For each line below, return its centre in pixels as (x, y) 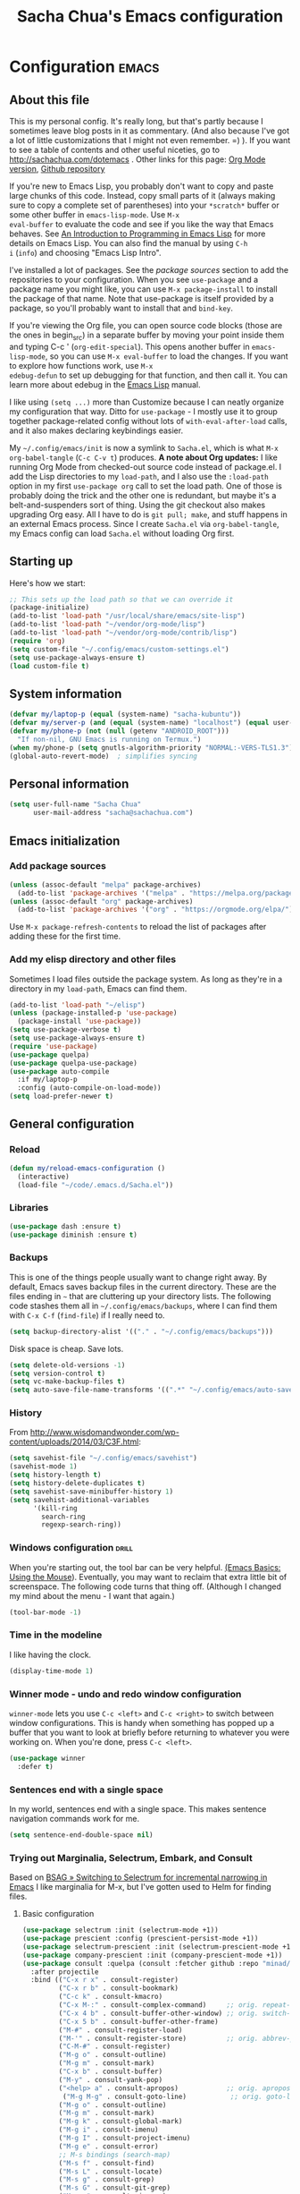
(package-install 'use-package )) (79, 1022)
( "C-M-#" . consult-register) (115, 2046)
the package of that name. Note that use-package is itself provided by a (142, 298)
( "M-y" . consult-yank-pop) (111, 2079)
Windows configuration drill (71, 1548)
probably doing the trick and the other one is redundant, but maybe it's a (143, 495)
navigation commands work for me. (75, 1818)
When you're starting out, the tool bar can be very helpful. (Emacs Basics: (145, 1567)
